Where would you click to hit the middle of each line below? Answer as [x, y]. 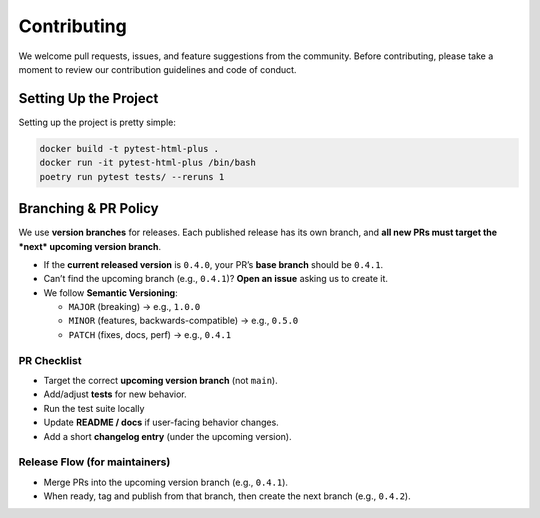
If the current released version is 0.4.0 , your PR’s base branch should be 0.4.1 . [213, 264]
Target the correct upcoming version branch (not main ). [161, 380]
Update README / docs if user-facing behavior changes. [161, 422]
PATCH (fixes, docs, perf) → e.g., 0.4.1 [150, 334]
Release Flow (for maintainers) [94, 462]
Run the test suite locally [94, 408]
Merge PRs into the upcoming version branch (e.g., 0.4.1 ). [166, 482]
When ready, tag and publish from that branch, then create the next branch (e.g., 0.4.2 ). [227, 496]
